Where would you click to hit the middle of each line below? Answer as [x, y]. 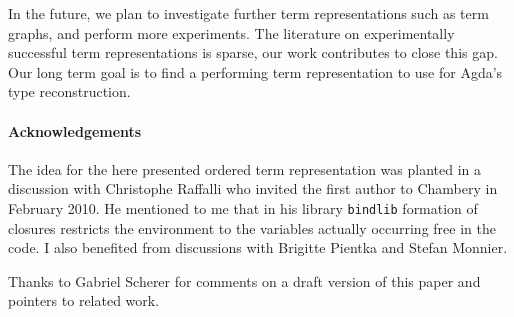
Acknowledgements [75, 130]
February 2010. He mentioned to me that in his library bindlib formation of [243, 207]
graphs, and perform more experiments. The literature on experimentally [231, 32]
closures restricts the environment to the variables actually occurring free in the [252, 227]
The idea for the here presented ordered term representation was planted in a [245, 168]
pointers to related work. [84, 300]
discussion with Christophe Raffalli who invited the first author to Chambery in [253, 188]
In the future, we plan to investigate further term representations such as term [248, 13]
